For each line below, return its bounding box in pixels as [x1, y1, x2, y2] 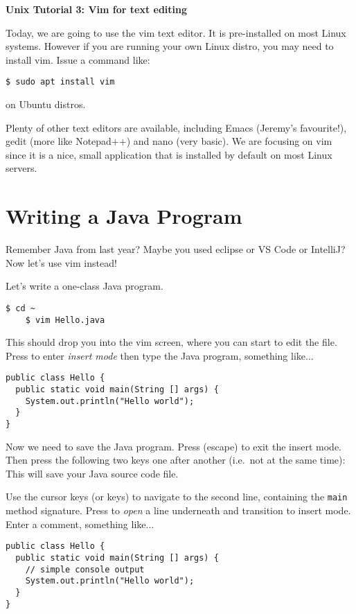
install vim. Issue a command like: [6, 52, 150, 67]
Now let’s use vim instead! [6, 255, 117, 270]
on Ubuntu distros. [6, 97, 86, 112]
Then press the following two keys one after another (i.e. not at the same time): [6, 453, 346, 467]
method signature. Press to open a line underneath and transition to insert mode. [6, 503, 351, 518]
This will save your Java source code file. [6, 466, 179, 480]
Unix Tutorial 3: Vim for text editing [6, 2, 188, 16]
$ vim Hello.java [25, 315, 105, 325]
